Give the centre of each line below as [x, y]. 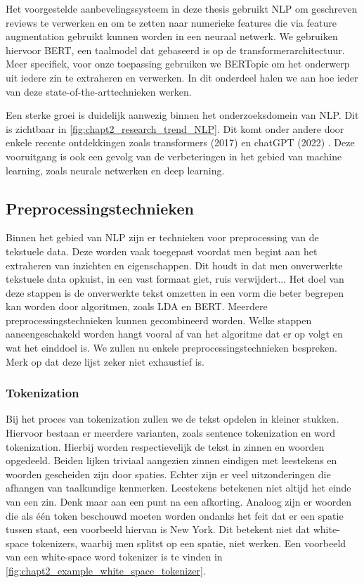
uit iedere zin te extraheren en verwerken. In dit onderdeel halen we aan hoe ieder [182, 77]
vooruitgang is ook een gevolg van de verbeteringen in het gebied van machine [174, 156]
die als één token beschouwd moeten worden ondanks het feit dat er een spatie [175, 515]
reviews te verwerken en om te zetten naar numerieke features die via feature [171, 22]
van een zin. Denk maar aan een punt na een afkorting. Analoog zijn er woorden [178, 502]
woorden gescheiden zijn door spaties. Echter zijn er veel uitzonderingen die [168, 474]
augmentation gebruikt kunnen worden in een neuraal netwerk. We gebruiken [172, 36]
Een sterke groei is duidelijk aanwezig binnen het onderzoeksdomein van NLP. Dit [182, 115]
